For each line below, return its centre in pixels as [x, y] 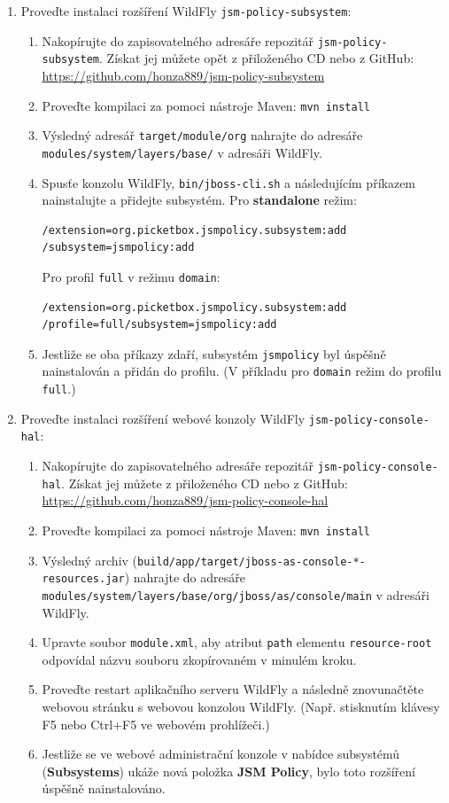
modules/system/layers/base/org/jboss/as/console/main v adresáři [236, 594]
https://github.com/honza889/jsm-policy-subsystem [183, 75]
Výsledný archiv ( [90, 560]
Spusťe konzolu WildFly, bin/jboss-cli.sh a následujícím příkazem [229, 182]
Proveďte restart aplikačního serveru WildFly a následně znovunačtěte [233, 689]
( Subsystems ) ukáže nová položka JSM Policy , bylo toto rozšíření [228, 771]
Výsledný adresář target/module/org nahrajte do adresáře [202, 135]
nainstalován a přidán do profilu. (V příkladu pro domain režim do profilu [242, 371]
